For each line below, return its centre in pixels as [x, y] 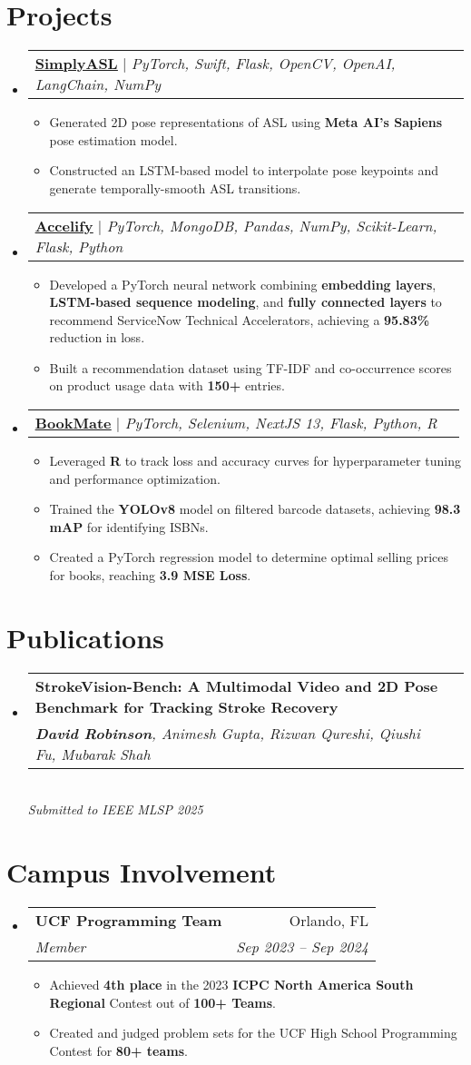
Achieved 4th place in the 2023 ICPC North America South [231, 985]
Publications [85, 637]
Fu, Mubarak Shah [93, 754]
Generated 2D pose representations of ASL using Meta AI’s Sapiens [246, 122]
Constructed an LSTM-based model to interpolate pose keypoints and [244, 170]
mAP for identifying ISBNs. [129, 526]
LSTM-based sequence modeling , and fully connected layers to [245, 302]
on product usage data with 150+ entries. [167, 385]
